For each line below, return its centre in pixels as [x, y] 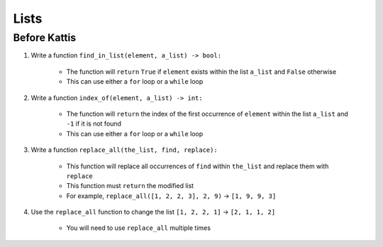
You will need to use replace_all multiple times [138, 228]
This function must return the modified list [130, 186]
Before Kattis [45, 38]
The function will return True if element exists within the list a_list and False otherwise [201, 72]
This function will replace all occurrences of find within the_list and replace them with [198, 166]
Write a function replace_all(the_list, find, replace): [124, 150]
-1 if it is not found [94, 123]
